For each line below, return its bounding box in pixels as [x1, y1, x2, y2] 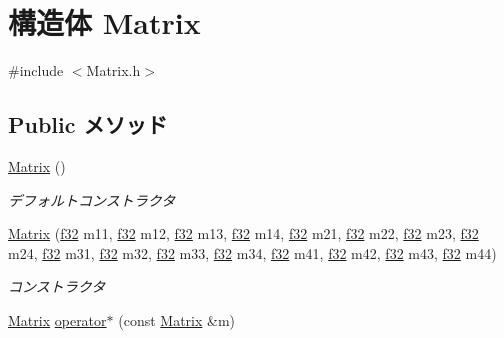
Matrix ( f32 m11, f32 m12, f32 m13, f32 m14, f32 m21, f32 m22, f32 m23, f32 [8, 223, 479, 244]
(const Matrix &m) [118, 309, 236, 330]
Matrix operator [8, 309, 107, 330]
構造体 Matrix [8, 2, 201, 43]
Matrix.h [86, 60, 141, 81]
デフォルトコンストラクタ [8, 189, 176, 210]
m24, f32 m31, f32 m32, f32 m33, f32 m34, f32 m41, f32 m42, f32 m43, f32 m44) [8, 242, 497, 263]
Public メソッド [8, 109, 168, 140]
